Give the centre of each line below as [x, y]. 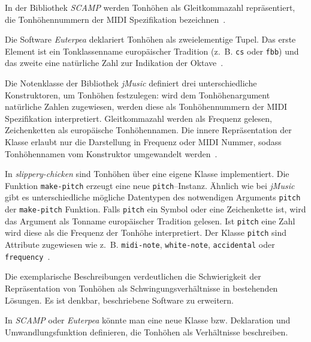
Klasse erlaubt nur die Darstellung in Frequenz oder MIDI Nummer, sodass [143, 142]
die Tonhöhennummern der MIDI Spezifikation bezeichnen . [115, 19]
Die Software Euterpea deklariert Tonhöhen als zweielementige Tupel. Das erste [150, 39]
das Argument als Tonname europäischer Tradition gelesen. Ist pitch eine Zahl [150, 220]
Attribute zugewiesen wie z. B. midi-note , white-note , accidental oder [140, 244]
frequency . [28, 256]
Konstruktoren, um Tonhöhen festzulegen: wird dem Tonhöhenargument [138, 94]
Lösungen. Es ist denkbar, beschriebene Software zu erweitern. [120, 300]
